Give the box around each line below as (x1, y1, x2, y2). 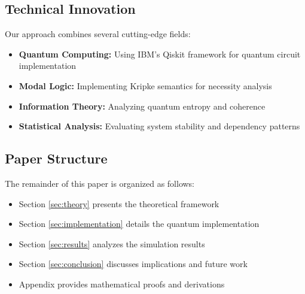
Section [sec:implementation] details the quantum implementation (19, 217, 260, 230)
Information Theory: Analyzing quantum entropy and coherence (19, 99, 266, 112)
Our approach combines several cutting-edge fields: (5, 28, 191, 40)
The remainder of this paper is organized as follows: (5, 177, 195, 189)
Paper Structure (5, 149, 108, 168)
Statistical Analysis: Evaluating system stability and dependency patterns (19, 120, 300, 132)
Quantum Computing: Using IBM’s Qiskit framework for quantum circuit (19, 47, 301, 60)
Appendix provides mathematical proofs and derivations (19, 277, 225, 290)
